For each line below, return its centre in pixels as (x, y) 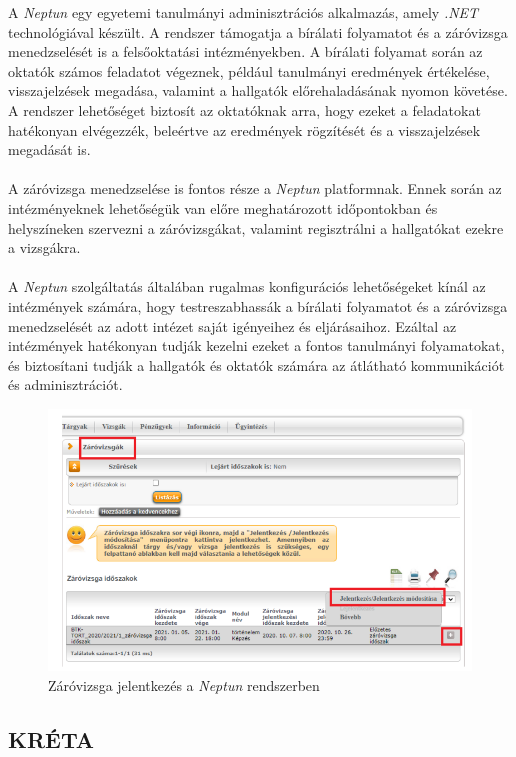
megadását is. (49, 149)
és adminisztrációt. (65, 384)
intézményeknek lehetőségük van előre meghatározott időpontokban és (223, 207)
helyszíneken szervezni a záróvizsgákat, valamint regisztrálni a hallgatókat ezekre (256, 227)
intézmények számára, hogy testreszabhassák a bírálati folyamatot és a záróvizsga (258, 305)
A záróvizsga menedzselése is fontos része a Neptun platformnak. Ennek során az (255, 188)
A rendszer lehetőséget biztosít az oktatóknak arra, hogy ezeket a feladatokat (244, 109)
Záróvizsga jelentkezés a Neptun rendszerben (184, 684)
